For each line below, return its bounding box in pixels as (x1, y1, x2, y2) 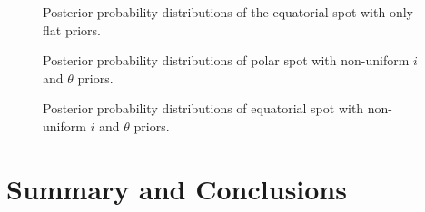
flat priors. (43, 20, 101, 39)
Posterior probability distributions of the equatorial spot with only (43, 3, 413, 21)
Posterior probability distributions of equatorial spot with (43, 99, 364, 118)
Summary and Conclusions (6, 169, 347, 207)
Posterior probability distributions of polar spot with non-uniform (43, 51, 410, 70)
